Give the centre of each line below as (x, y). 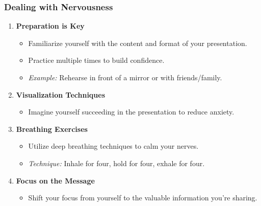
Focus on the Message (55, 180)
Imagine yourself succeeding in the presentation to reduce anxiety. (131, 112)
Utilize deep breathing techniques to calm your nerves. (113, 146)
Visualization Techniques (61, 94)
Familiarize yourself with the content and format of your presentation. (138, 43)
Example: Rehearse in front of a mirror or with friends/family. (125, 77)
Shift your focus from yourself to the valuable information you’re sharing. (143, 198)
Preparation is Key (50, 26)
